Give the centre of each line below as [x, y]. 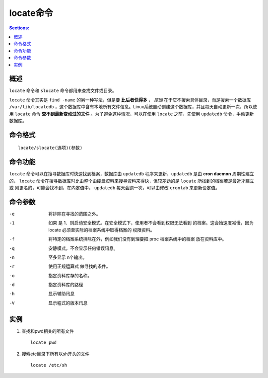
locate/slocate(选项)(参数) [50, 148]
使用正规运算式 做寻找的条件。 [79, 266]
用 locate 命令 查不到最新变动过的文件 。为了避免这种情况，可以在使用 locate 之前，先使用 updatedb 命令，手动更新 [132, 114]
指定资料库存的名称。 [70, 275]
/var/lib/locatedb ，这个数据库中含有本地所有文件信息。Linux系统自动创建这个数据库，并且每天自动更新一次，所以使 [133, 107]
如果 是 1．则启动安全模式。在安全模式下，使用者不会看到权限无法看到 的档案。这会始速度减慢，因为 [151, 223]
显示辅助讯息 [61, 294]
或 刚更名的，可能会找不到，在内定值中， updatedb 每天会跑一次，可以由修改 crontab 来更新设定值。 [115, 188]
